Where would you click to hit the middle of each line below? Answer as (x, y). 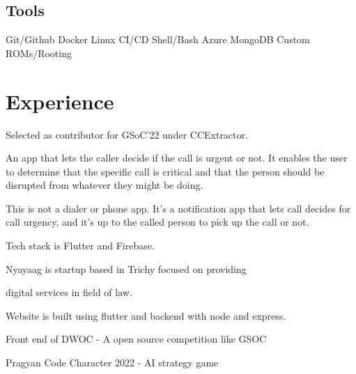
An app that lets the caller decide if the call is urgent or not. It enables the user (177, 158)
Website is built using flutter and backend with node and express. (146, 315)
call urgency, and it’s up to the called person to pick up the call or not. (157, 222)
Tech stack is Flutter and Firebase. (80, 246)
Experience (60, 101)
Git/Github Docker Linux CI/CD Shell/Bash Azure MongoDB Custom (158, 39)
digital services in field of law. (69, 292)
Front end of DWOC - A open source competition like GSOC (136, 339)
